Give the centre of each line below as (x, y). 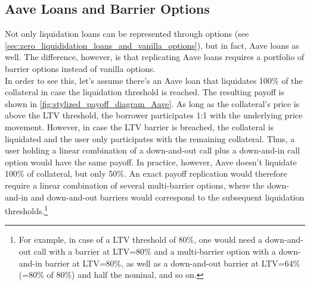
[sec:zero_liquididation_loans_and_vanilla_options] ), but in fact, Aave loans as (152, 45)
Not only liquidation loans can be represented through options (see (127, 34)
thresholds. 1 (27, 210)
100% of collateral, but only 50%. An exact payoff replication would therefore (146, 173)
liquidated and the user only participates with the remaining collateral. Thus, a (150, 138)
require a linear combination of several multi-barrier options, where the (135, 185)
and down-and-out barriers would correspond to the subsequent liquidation (168, 197)
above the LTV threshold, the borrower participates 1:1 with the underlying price (154, 115)
